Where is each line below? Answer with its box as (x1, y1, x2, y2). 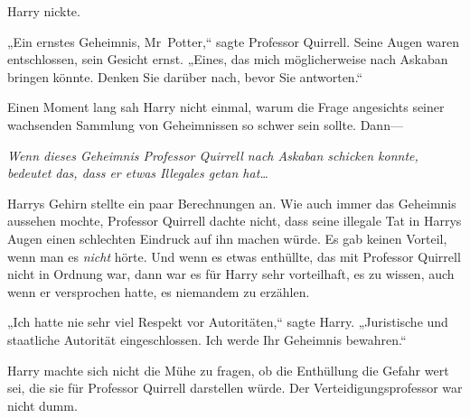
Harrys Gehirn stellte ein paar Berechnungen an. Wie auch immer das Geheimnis (7, 193, 456, 212)
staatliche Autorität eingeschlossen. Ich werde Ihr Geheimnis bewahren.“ (7, 330, 407, 348)
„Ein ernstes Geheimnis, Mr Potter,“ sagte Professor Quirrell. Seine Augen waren (7, 32, 460, 51)
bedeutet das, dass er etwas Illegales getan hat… (7, 163, 268, 182)
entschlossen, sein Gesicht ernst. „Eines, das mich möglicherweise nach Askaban (7, 50, 448, 69)
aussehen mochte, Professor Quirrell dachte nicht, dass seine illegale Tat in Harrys (7, 211, 462, 230)
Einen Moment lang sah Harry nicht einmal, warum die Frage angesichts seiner (7, 98, 445, 116)
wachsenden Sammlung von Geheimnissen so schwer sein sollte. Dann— (7, 115, 403, 134)
